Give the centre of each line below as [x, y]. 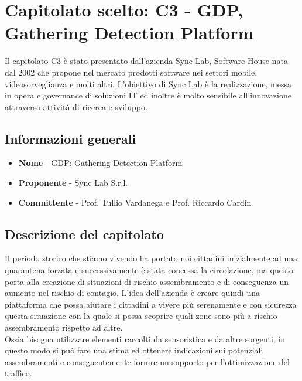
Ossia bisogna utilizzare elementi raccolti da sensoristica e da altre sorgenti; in [145, 339]
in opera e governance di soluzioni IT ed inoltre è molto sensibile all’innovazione [148, 95]
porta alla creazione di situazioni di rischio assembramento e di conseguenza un [147, 281]
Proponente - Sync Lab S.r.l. [73, 183]
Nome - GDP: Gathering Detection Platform [100, 163]
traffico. [18, 373]
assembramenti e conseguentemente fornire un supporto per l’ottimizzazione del [147, 361]
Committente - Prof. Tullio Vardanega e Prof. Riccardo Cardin [135, 202]
